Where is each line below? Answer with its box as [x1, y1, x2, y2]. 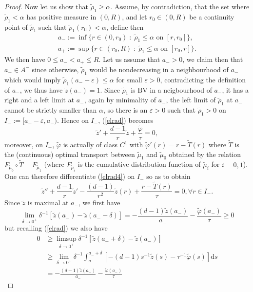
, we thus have [19, 84, 63, 95]
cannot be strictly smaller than [4, 105, 97, 115]
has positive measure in [26, 11, 97, 21]
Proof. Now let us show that [4, 1, 88, 11]
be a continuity [189, 11, 234, 21]
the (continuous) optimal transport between [4, 149, 135, 159]
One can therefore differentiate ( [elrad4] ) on [4, 171, 135, 181]
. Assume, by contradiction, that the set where [110, 1, 250, 11]
